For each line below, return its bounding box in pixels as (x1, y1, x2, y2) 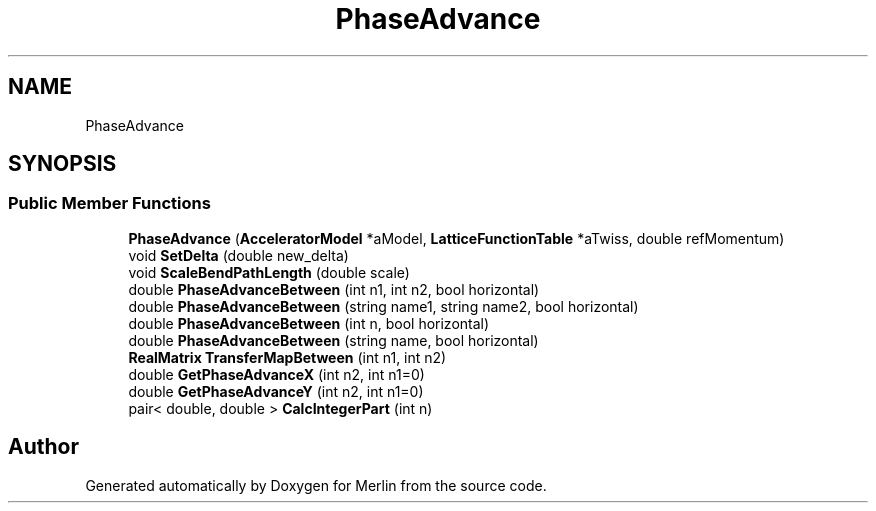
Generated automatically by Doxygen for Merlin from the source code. (85, 476, 547, 494)
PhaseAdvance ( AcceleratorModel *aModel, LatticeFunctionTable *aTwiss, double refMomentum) (128, 229, 785, 247)
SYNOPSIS (8, 151, 117, 177)
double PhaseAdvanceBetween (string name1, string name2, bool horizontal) (128, 297, 639, 315)
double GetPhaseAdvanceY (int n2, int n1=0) (128, 382, 424, 400)
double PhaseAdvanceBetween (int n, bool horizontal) (128, 314, 490, 332)
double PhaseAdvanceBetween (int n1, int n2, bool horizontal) (128, 280, 540, 298)
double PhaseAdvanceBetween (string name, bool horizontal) (128, 331, 539, 349)
